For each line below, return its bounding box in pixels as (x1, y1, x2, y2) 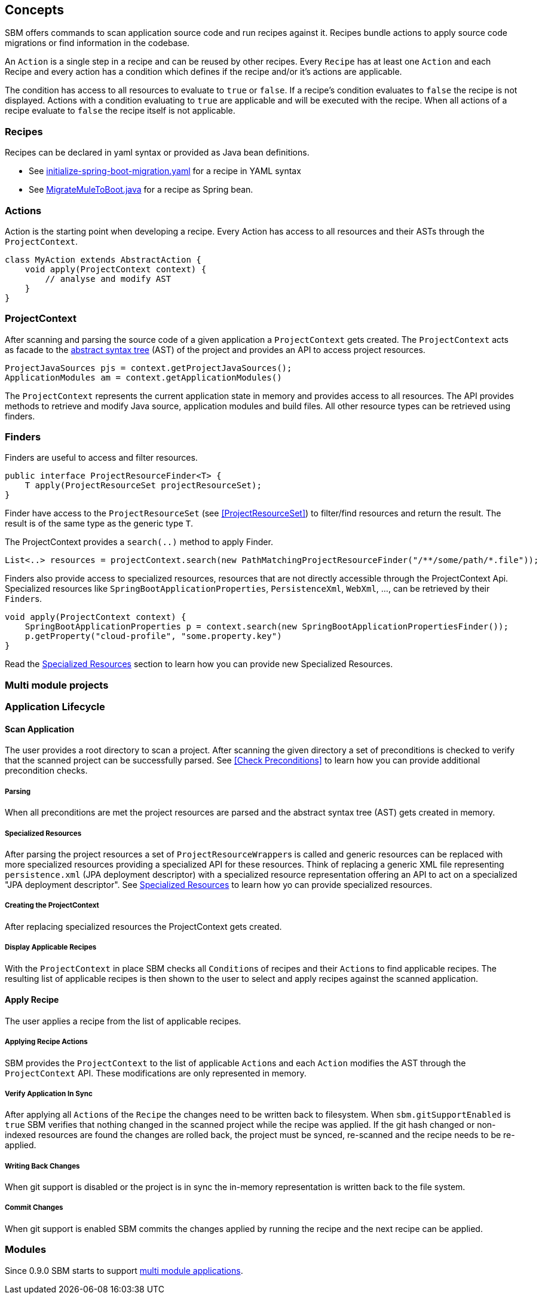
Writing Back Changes (5, 1161, 80, 1170)
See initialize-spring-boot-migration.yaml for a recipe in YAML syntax (29, 166, 301, 177)
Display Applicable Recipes (5, 943, 97, 952)
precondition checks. (5, 765, 88, 776)
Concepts (5, 2, 64, 17)
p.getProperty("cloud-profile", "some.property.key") (25, 631, 282, 641)
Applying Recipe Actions (5, 1038, 88, 1046)
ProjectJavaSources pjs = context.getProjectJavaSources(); (5, 363, 292, 373)
